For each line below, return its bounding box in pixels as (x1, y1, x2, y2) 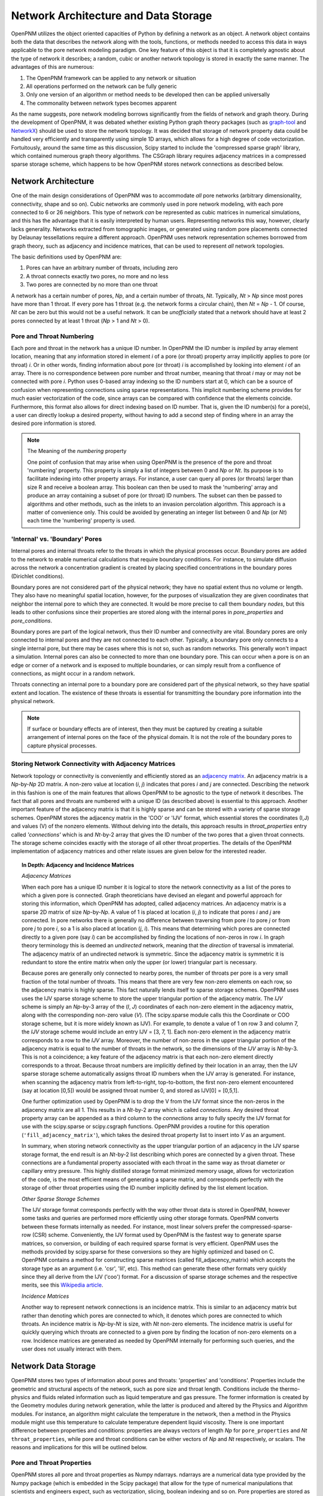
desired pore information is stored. (11, 419, 97, 427)
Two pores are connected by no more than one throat (26, 281, 158, 288)
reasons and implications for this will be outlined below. (11, 1444, 148, 1451)
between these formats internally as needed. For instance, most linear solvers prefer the (22, 1223, 239, 1230)
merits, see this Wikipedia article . (22, 1281, 103, 1289)
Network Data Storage (11, 1361, 96, 1372)
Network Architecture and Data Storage (11, 9, 212, 22)
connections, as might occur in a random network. (11, 670, 136, 677)
